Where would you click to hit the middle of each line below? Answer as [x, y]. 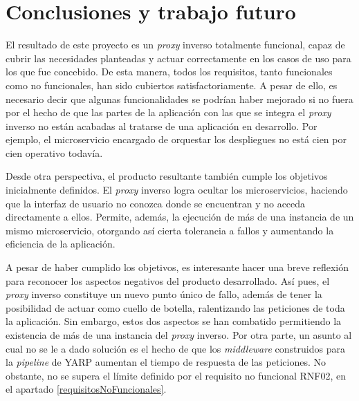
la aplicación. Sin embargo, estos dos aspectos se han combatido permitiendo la [174, 321]
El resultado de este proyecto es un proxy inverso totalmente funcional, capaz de [175, 45]
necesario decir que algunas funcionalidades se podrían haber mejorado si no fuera [179, 99]
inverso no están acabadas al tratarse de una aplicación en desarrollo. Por [162, 125]
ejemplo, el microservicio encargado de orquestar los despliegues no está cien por [176, 139]
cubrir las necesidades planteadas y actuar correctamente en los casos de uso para [178, 58]
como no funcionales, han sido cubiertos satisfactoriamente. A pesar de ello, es [172, 85]
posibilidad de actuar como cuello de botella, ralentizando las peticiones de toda [175, 307]
